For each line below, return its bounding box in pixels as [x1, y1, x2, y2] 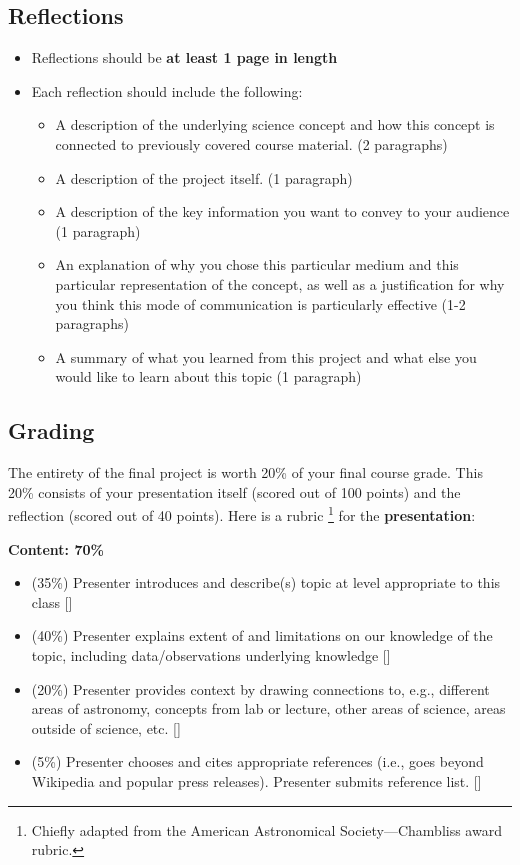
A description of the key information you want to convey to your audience [55, 201, 510, 222]
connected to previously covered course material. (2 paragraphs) [55, 133, 448, 154]
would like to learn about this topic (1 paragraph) [55, 366, 362, 387]
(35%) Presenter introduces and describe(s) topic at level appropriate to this [31, 572, 501, 593]
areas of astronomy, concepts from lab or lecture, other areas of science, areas [31, 698, 506, 719]
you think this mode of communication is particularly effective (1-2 [55, 293, 466, 314]
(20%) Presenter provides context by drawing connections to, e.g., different [31, 678, 490, 699]
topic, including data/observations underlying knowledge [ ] [31, 644, 391, 665]
